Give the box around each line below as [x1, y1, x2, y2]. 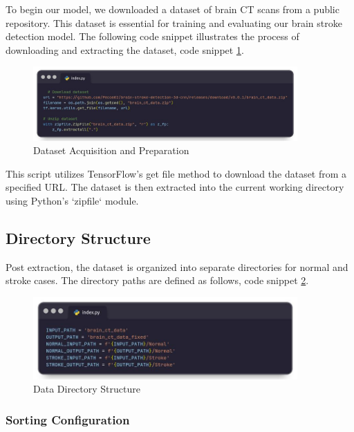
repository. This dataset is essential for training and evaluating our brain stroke [6, 15, 342, 30]
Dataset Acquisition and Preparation [33, 143, 189, 158]
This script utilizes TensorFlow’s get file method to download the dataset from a [6, 166, 347, 180]
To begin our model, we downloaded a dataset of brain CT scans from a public [6, 2, 339, 16]
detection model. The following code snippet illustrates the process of [6, 29, 299, 44]
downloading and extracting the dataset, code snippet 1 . [6, 42, 244, 57]
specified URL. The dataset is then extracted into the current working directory [6, 180, 344, 194]
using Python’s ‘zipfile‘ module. [6, 194, 139, 208]
